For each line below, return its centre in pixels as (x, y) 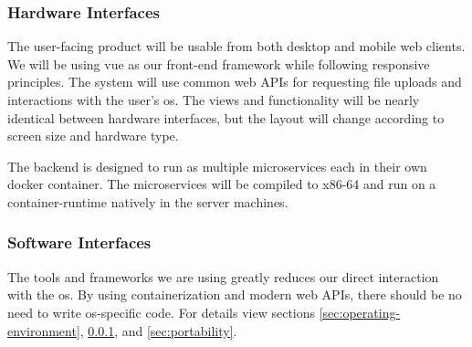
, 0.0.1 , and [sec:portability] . (158, 330)
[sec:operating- (360, 312)
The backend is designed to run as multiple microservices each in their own (217, 166)
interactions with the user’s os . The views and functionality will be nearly (214, 100)
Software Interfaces (79, 242)
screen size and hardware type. (93, 136)
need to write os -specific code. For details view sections (162, 312)
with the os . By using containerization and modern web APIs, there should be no (235, 294)
